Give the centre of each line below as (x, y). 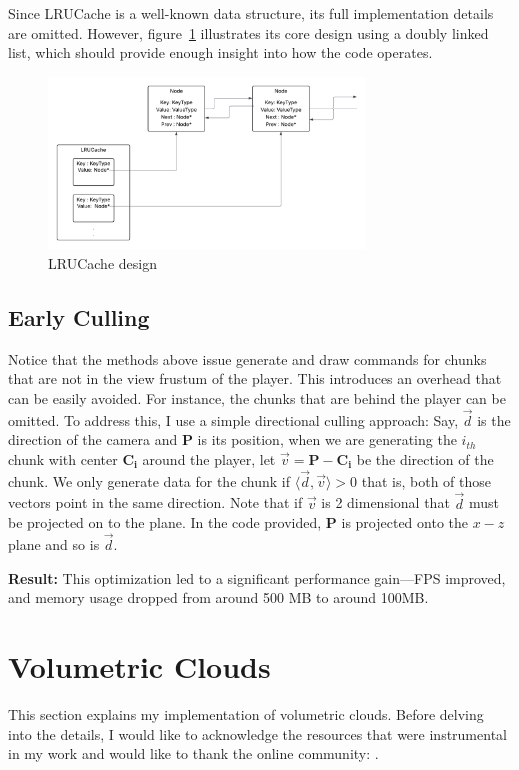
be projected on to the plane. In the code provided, (165, 522)
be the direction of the (425, 459)
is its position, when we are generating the (327, 439)
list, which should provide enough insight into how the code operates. (220, 52)
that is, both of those (426, 480)
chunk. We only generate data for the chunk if (149, 480)
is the (494, 419)
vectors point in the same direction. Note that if (155, 502)
